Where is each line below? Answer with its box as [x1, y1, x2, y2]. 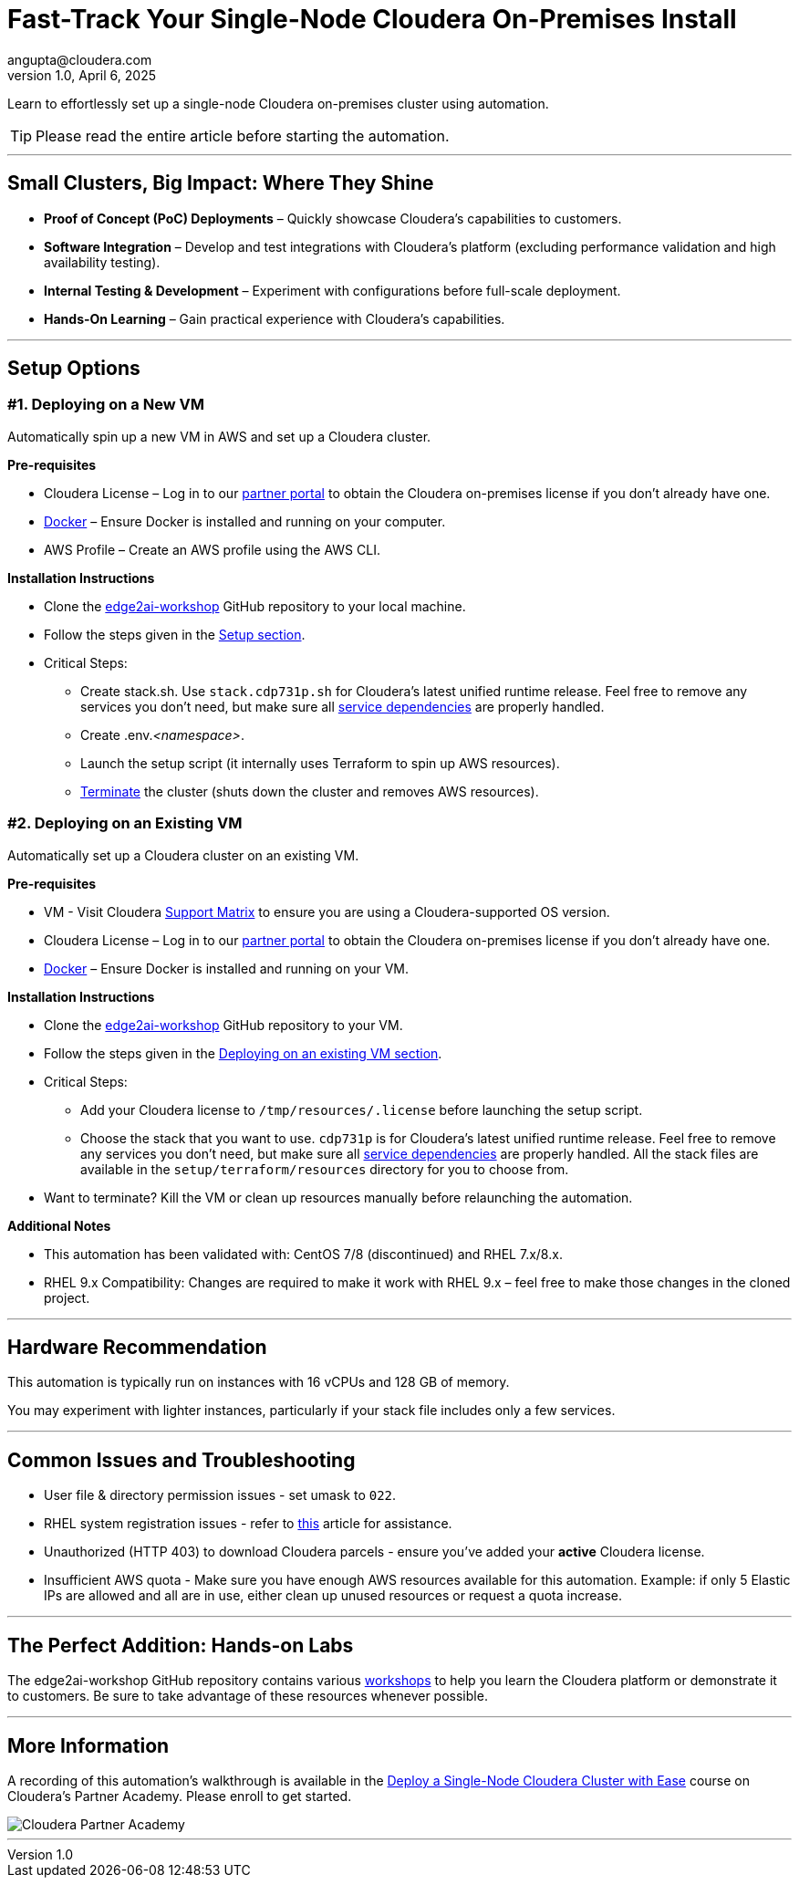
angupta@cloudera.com [7, 51, 152, 68]
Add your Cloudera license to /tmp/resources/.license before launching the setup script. [80, 1101, 643, 1118]
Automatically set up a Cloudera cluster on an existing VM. [7, 847, 359, 863]
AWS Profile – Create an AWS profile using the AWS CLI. [44, 541, 380, 557]
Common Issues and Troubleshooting [7, 1448, 356, 1472]
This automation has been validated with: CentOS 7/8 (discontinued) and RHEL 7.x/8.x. [44, 1245, 563, 1262]
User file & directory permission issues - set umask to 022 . [44, 1487, 397, 1504]
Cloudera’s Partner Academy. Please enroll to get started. [7, 1787, 352, 1804]
